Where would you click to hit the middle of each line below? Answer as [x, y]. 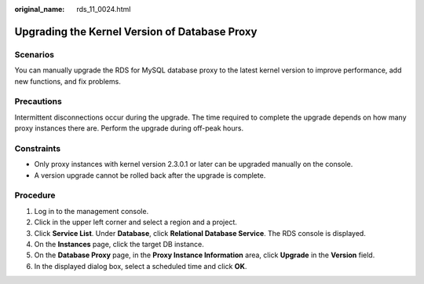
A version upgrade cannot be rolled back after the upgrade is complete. [150, 175]
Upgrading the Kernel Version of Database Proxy [136, 31]
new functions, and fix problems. [68, 81]
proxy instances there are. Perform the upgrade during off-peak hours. [129, 128]
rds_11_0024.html [104, 9]
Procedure [35, 195]
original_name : [40, 9]
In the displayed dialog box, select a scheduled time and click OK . [141, 266]
